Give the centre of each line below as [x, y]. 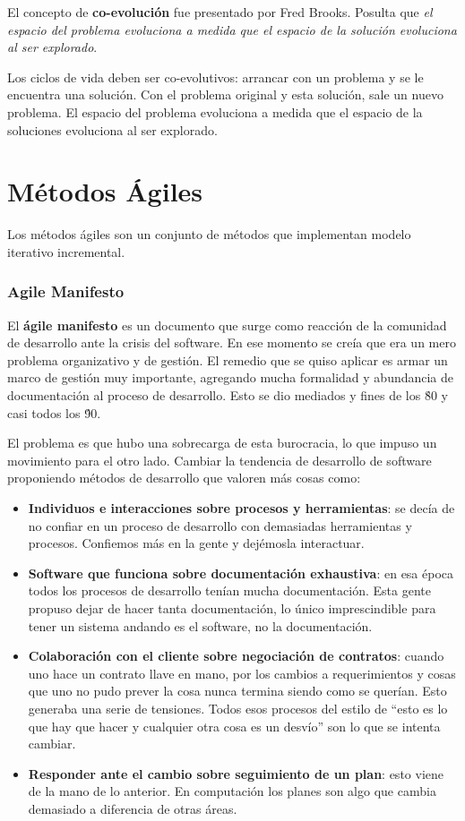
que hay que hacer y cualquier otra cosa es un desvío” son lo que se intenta [234, 726]
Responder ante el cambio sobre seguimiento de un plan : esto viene [236, 773]
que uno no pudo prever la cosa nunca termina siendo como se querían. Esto [237, 691]
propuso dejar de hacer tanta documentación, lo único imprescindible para [232, 608]
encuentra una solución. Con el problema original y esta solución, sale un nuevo [225, 94]
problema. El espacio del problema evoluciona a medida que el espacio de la [215, 111]
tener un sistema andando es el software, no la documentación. [200, 625]
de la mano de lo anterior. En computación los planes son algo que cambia [232, 791]
